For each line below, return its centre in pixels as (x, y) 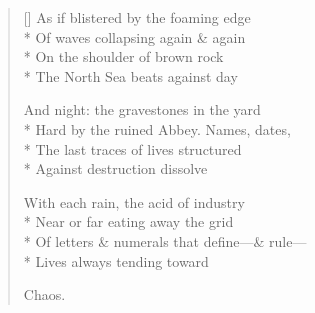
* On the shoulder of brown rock (123, 56)
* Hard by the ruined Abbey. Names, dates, (157, 128)
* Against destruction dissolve (115, 168)
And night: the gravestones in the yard (142, 109)
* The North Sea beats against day (130, 75)
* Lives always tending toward (116, 260)
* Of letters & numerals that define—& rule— (165, 240)
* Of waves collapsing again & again (134, 36)
